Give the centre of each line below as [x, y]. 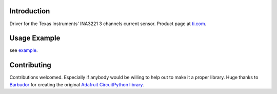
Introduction [30, 11]
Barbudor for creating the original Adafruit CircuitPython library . [77, 84]
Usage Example [35, 38]
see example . [24, 50]
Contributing [30, 65]
